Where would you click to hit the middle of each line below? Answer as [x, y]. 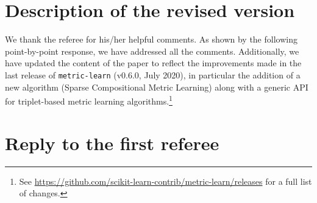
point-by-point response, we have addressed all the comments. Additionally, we [152, 51]
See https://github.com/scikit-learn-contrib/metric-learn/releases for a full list [166, 181]
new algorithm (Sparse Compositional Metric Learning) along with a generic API [157, 87]
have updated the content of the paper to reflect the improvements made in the [153, 63]
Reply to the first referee [112, 143]
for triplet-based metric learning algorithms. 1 [89, 100]
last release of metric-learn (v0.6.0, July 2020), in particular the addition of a [153, 74]
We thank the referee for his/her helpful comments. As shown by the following [151, 39]
